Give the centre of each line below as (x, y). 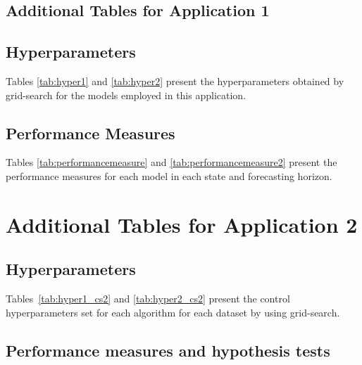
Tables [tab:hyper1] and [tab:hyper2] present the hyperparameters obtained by (175, 81)
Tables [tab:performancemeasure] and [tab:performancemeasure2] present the (171, 162)
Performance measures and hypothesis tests (168, 350)
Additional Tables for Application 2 (182, 224)
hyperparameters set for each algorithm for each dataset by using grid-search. (173, 312)
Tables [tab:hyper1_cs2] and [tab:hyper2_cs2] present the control (148, 299)
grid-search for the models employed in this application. (126, 95)
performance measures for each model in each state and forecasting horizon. (169, 175)
